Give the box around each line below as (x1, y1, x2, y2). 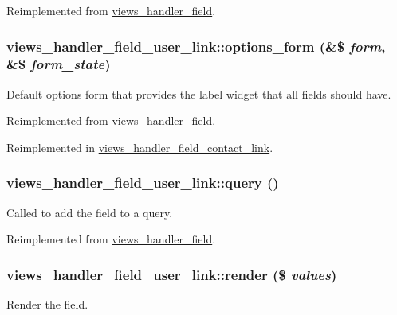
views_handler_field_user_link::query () (6, 173, 279, 192)
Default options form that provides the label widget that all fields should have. (6, 85, 391, 102)
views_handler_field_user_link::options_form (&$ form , (6, 36, 386, 56)
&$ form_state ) (6, 54, 111, 74)
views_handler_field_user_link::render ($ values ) (6, 264, 337, 284)
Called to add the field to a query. (6, 204, 173, 220)
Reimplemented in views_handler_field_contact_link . (6, 138, 273, 155)
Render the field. (6, 296, 88, 313)
